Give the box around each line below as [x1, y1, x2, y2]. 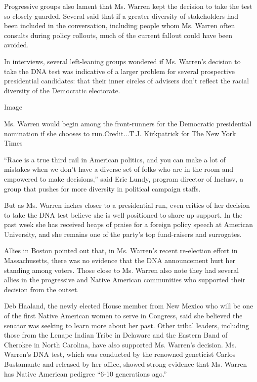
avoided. [4, 39, 29, 50]
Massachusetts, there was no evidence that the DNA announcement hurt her [4, 255, 236, 266]
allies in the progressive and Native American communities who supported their [4, 274, 246, 285]
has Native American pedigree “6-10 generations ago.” [4, 368, 167, 379]
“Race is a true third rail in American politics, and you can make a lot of [4, 154, 226, 164]
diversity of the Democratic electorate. [4, 85, 120, 95]
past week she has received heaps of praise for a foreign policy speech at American [4, 219, 253, 229]
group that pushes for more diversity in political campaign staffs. [4, 183, 201, 193]
